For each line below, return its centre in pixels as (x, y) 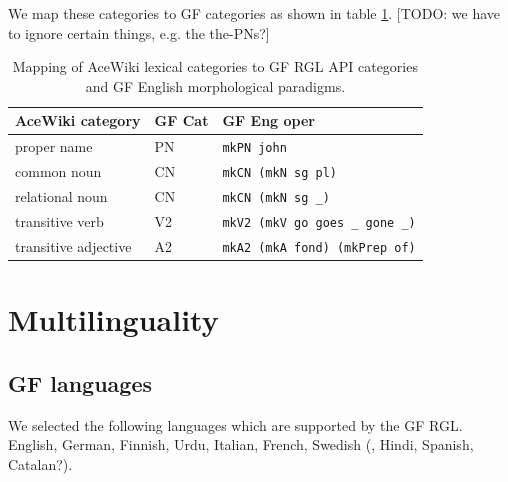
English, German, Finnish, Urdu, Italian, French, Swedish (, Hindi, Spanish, (241, 444)
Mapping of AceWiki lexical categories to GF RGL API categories (215, 66)
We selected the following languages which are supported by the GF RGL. (235, 424)
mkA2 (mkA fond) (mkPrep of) (319, 247)
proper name (54, 146)
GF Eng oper (268, 120)
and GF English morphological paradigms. (215, 85)
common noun (58, 171)
